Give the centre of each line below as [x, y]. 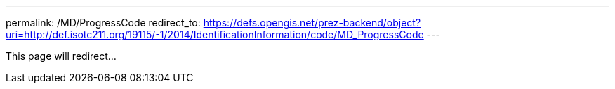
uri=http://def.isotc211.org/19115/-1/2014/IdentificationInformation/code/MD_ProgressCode [215, 34]
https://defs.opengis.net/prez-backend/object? [312, 23]
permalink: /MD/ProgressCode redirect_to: [103, 23]
